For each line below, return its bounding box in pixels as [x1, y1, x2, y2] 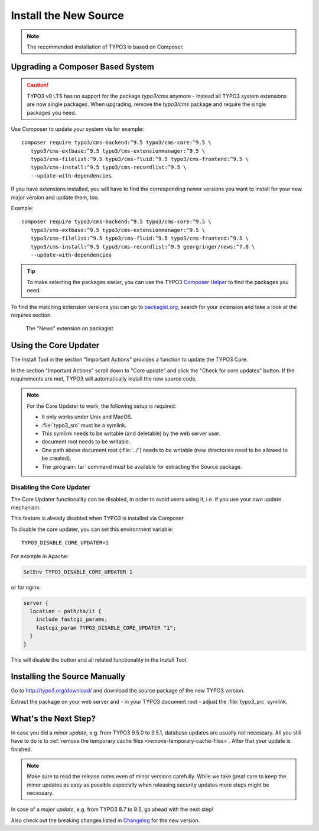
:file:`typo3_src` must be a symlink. [41, 421, 127, 429]
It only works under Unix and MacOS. [41, 413, 133, 420]
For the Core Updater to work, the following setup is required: [27, 402, 177, 410]
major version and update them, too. [11, 194, 100, 201]
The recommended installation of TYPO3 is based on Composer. [27, 43, 184, 50]
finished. [11, 746, 32, 753]
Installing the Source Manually [11, 672, 126, 682]
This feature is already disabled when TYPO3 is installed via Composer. [11, 515, 185, 522]
